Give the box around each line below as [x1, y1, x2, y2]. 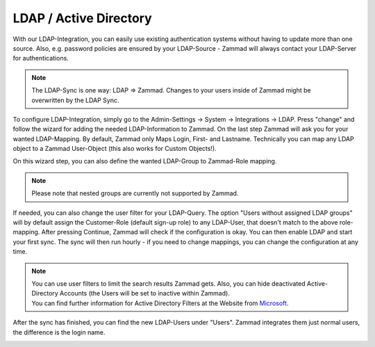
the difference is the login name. [12, 328, 106, 337]
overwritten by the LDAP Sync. [31, 96, 119, 104]
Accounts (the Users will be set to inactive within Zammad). [59, 289, 231, 298]
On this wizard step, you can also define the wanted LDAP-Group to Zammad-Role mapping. [12, 157, 277, 166]
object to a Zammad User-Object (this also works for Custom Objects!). [12, 145, 217, 153]
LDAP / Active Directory [12, 10, 152, 26]
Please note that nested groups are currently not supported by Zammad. [31, 189, 239, 197]
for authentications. [12, 54, 69, 63]
